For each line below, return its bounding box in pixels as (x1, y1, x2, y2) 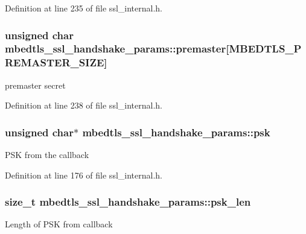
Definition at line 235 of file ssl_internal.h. (5, 2, 162, 14)
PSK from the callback (5, 148, 89, 161)
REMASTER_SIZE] (5, 55, 107, 70)
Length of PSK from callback (5, 218, 113, 230)
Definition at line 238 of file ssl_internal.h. (5, 99, 162, 112)
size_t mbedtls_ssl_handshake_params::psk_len (5, 194, 251, 209)
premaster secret (5, 78, 66, 91)
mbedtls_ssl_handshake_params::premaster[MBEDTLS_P (5, 41, 302, 56)
